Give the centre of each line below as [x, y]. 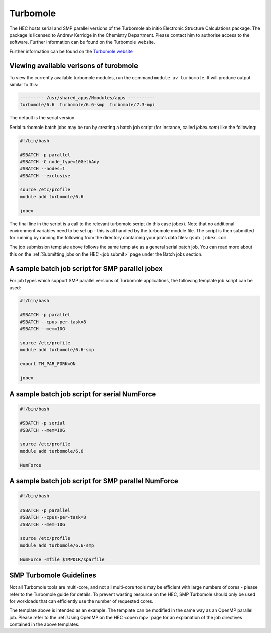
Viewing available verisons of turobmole [74, 66]
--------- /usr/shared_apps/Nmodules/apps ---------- [87, 98]
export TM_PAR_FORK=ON [48, 364]
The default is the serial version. [43, 118]
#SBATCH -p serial [42, 423]
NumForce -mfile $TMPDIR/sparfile [62, 559]
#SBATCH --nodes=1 [42, 169]
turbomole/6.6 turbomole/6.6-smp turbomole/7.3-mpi [87, 105]
